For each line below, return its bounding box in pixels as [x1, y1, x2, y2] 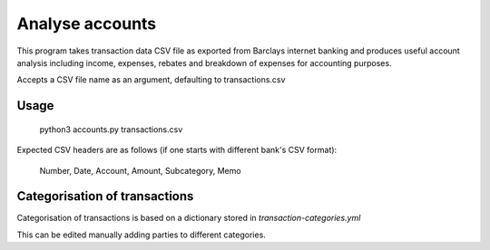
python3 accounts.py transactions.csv [39, 123, 183, 135]
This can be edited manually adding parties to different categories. [16, 229, 267, 240]
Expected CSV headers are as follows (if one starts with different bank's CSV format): [16, 145, 338, 156]
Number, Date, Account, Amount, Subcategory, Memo [39, 165, 241, 176]
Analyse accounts [16, 14, 157, 34]
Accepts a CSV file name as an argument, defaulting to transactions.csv [16, 74, 286, 85]
